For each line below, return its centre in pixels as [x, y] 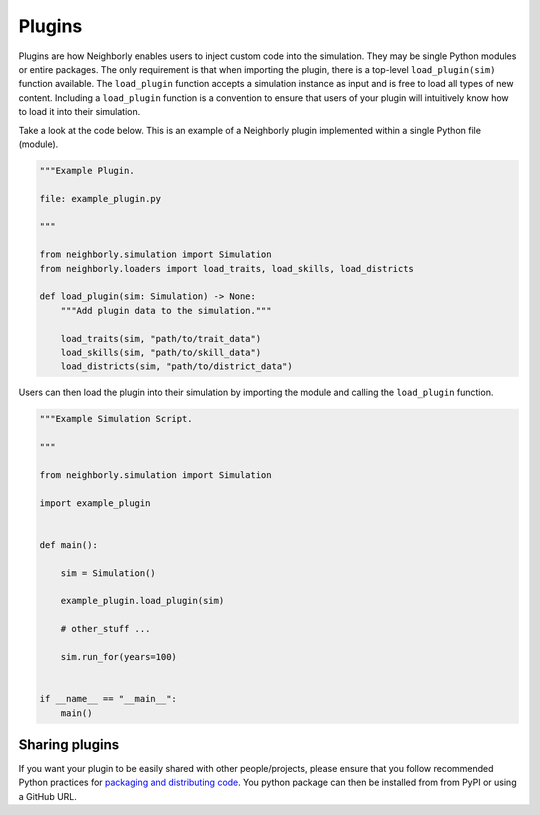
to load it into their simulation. [79, 112]
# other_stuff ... [105, 629]
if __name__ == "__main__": [108, 699]
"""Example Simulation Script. [116, 419]
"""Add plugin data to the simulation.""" [166, 310]
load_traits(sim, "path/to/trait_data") [161, 338]
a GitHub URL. [47, 796]
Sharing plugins [69, 744]
